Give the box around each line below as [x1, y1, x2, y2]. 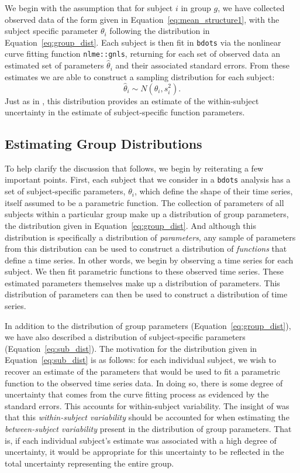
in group [181, 2, 211, 13]
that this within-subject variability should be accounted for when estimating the [5, 411, 289, 423]
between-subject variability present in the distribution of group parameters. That [5, 423, 292, 435]
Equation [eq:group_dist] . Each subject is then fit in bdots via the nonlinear [5, 36, 281, 48]
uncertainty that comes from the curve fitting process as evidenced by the [5, 388, 269, 400]
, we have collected [218, 2, 285, 13]
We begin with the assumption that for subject [5, 2, 173, 13]
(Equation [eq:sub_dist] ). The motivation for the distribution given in [5, 342, 257, 354]
